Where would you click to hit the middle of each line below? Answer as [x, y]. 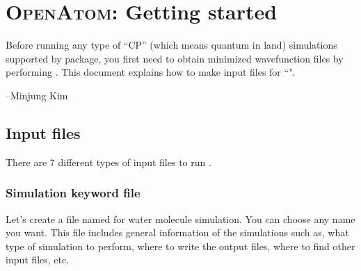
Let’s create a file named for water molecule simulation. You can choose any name [180, 219]
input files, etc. [38, 260]
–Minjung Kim [37, 95]
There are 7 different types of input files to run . [109, 162]
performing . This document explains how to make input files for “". [151, 72]
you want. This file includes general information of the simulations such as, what [177, 232]
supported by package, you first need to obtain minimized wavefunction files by [175, 58]
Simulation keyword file [73, 193]
